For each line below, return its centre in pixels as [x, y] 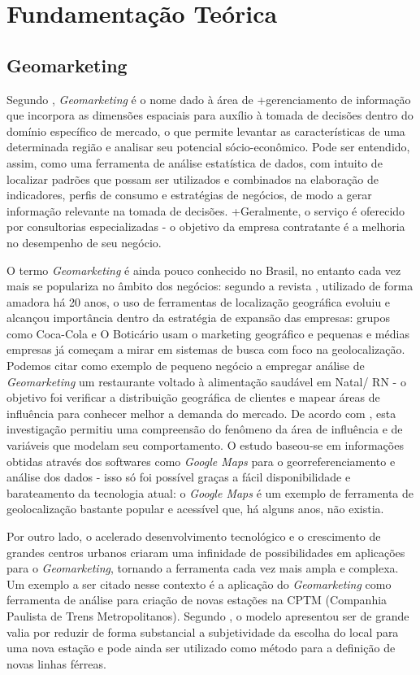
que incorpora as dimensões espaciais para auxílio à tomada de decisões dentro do [210, 115]
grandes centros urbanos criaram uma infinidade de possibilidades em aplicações [206, 552]
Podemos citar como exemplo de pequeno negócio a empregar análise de [186, 366]
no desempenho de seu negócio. [84, 242]
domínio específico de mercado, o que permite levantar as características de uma [206, 131]
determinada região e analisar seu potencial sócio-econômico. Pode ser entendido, [208, 147]
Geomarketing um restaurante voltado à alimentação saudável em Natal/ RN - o [206, 381]
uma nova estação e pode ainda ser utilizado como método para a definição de [201, 648]
